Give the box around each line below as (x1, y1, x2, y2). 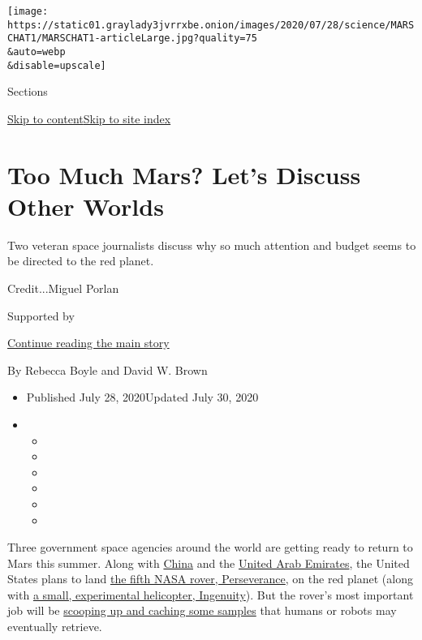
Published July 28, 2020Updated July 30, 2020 (26, 389, 259, 406)
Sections (7, 83, 48, 100)
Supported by (7, 307, 75, 324)
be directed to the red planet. (7, 252, 154, 269)
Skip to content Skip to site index (7, 110, 171, 127)
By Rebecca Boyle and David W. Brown (7, 361, 208, 378)
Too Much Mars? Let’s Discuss (7, 157, 361, 191)
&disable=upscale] (7, 59, 106, 71)
